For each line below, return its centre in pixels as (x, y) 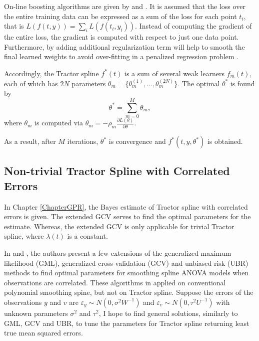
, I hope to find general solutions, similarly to (168, 313)
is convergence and (137, 141)
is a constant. (87, 236)
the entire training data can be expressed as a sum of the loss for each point (120, 16)
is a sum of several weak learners (174, 73)
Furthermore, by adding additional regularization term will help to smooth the (124, 46)
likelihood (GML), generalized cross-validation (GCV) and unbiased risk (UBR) (126, 263)
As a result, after (30, 141)
